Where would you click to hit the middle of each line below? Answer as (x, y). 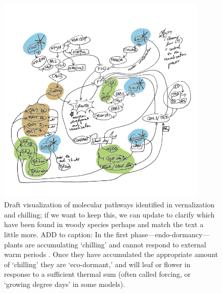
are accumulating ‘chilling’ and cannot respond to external (116, 244)
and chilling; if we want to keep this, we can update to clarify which (109, 214)
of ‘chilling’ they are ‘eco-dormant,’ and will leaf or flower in (97, 264)
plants (14, 244)
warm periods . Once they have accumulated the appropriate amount (111, 254)
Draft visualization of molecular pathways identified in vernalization (109, 205)
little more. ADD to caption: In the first (66, 234)
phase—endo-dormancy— (170, 234)
